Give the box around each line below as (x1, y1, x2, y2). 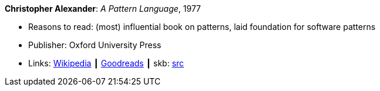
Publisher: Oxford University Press (28, 40, 162, 50)
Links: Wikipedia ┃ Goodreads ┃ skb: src (28, 58, 184, 68)
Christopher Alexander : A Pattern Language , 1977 (5, 4, 201, 14)
